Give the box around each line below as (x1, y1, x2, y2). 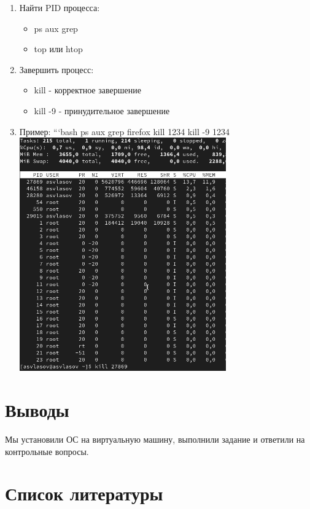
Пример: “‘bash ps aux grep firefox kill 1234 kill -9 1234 (19, 125, 230, 138)
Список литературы (5, 481, 163, 506)
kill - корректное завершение (34, 84, 141, 96)
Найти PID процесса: (19, 1, 100, 14)
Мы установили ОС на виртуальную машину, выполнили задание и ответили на (5, 433, 305, 446)
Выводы (5, 397, 69, 422)
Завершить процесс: (19, 63, 94, 76)
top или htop (34, 42, 83, 55)
